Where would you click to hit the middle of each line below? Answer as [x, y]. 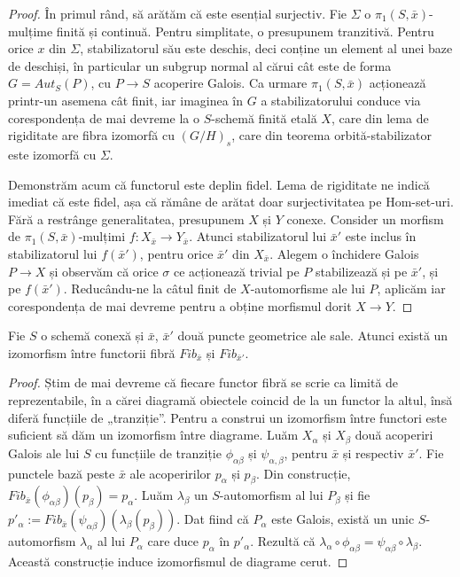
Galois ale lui [44, 452]
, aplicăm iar [411, 288]
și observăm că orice [104, 271]
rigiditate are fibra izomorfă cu [92, 135]
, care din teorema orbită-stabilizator [331, 135]
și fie [358, 495]
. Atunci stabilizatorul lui [258, 236]
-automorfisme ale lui [308, 288]
